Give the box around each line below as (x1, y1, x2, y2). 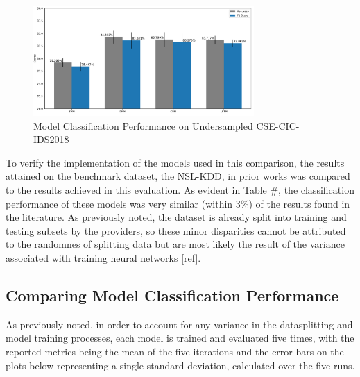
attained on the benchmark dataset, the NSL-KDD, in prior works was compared (6, 169, 350, 183)
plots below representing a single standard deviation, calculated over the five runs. (6, 358, 355, 372)
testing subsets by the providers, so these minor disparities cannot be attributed (6, 223, 346, 237)
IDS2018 (33, 132, 69, 146)
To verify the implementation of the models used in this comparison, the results (6, 155, 345, 169)
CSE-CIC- (256, 118, 300, 133)
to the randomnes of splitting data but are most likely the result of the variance (6, 237, 345, 251)
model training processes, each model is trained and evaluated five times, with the (6, 330, 354, 345)
